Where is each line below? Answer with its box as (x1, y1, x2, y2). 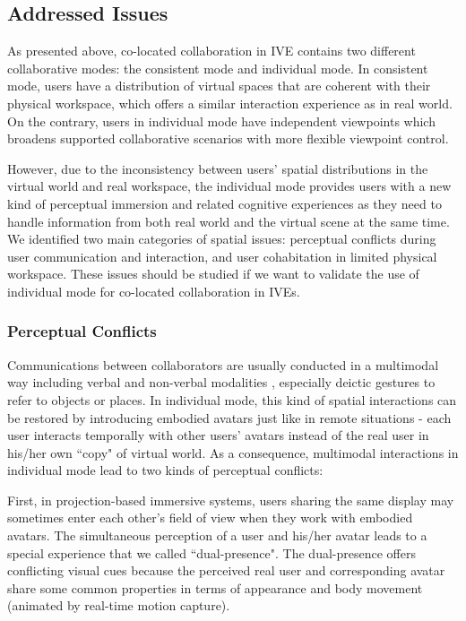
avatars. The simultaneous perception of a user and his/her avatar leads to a (7, 526, 427, 545)
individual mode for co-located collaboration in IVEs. (7, 281, 300, 300)
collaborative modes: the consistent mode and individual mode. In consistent (7, 58, 428, 77)
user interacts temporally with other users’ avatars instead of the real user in (7, 426, 429, 444)
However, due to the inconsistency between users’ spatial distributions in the (7, 159, 428, 177)
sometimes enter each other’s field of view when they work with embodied (7, 508, 413, 527)
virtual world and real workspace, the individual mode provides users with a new (7, 177, 452, 195)
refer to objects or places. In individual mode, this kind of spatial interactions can (7, 390, 457, 409)
